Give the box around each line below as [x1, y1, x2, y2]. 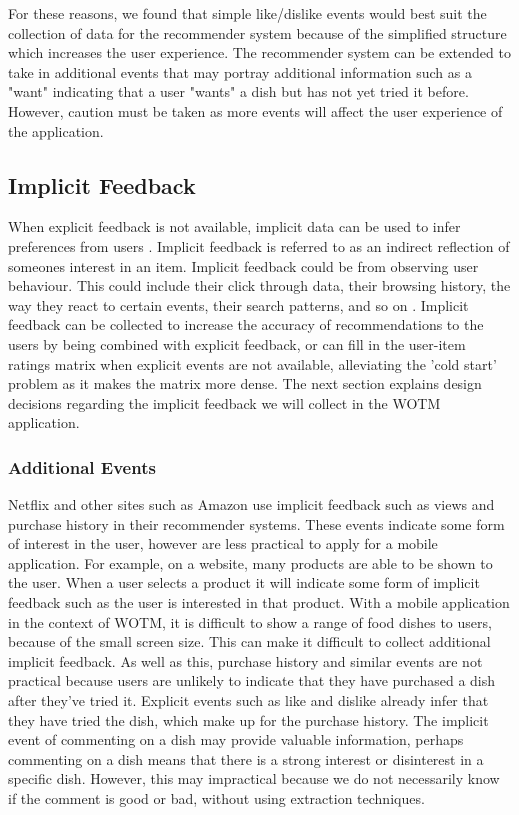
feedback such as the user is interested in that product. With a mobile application [8, 592, 510, 613]
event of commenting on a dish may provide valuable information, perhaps [8, 729, 464, 750]
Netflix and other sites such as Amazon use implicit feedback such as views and [8, 494, 495, 515]
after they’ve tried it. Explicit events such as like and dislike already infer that [8, 690, 489, 711]
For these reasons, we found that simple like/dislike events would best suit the [8, 3, 487, 23]
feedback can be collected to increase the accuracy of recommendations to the [8, 314, 484, 335]
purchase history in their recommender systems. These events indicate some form [8, 513, 505, 534]
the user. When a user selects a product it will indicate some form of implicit [8, 572, 480, 593]
